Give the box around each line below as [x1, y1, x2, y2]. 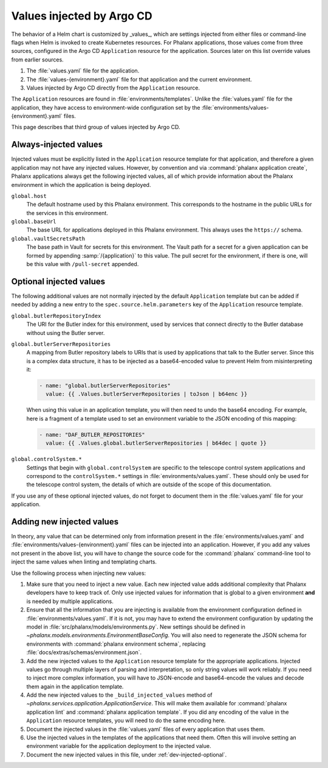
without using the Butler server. [26, 329, 105, 336]
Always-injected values [11, 139, 103, 150]
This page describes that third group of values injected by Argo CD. [11, 124, 180, 131]
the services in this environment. [26, 209, 109, 216]
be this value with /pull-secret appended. [26, 261, 139, 268]
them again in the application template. [26, 683, 124, 690]
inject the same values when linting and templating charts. [11, 558, 157, 566]
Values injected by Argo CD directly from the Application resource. [26, 84, 200, 91]
